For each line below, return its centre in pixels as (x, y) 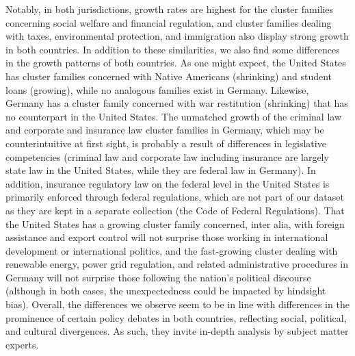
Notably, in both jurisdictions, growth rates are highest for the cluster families (170, 9)
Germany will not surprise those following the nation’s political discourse (158, 277)
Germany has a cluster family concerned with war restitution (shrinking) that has (177, 103)
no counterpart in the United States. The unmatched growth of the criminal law (174, 116)
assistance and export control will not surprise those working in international (167, 237)
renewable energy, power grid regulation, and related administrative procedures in (177, 264)
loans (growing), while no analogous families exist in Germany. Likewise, (157, 89)
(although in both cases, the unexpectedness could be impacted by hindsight (166, 291)
